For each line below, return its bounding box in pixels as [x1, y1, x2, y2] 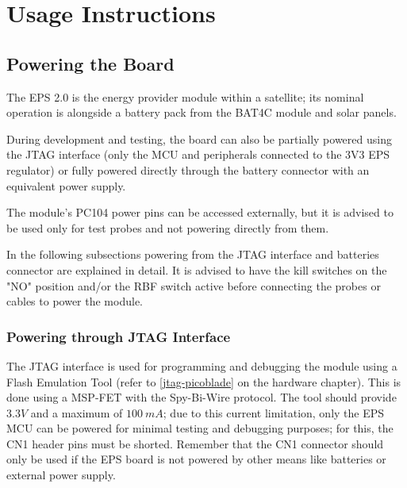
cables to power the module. [6, 293, 143, 309]
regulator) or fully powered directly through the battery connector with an [6, 161, 370, 178]
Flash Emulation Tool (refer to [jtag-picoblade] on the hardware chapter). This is [6, 373, 401, 390]
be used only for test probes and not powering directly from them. [6, 219, 329, 236]
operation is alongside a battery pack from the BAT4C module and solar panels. [6, 104, 397, 121]
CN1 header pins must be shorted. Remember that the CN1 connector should [6, 435, 384, 451]
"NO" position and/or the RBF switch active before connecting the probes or [6, 277, 381, 294]
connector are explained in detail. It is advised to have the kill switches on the [6, 261, 387, 278]
